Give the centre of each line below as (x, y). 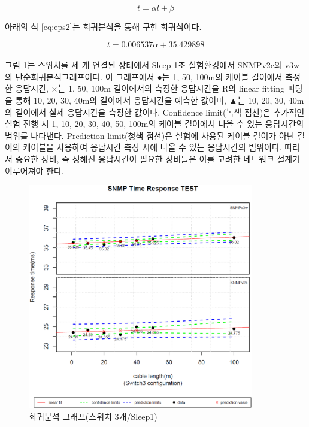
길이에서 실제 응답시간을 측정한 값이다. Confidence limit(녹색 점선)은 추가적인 (160, 112)
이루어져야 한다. (34, 170)
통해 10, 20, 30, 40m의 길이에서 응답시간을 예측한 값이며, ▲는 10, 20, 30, (150, 100)
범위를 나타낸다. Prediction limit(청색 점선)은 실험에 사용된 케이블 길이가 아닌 (150, 135)
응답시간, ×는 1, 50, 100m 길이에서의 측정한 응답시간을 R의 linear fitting (150, 88)
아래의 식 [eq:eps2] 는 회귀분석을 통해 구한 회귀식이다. (103, 26)
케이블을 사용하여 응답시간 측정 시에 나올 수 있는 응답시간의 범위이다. (152, 147)
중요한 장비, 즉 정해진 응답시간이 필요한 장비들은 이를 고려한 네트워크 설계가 (158, 158)
